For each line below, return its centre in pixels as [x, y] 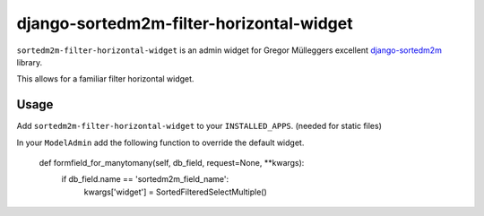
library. [30, 62]
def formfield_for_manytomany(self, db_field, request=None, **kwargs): [172, 163]
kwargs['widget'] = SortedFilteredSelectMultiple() [176, 192]
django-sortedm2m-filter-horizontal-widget [185, 23]
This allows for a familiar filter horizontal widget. [105, 79]
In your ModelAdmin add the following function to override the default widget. [160, 143]
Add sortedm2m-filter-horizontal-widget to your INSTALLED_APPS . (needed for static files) [199, 126]
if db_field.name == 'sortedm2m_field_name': [145, 179]
